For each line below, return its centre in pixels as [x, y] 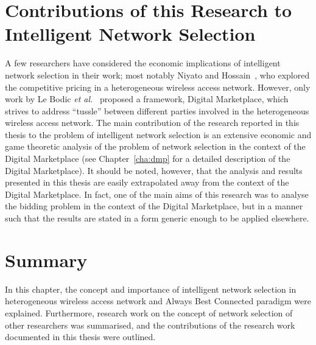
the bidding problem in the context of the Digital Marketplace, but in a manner [154, 206]
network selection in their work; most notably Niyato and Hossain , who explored [157, 75]
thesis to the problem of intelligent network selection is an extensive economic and [158, 134]
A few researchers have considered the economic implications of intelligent [143, 63]
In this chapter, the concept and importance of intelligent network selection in [151, 289]
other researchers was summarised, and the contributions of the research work [150, 325]
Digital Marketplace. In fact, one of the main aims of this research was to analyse [157, 194]
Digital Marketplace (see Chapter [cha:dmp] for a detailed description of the [148, 159]
